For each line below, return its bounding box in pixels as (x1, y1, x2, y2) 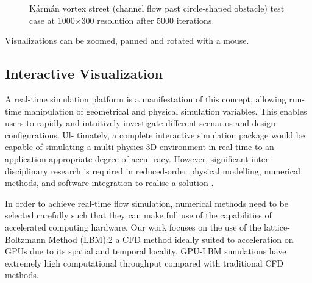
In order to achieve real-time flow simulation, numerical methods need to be (5, 196, 288, 209)
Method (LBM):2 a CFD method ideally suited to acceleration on (48, 232, 294, 245)
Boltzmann (5, 232, 46, 245)
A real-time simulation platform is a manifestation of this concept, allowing (5, 92, 286, 105)
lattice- (264, 220, 290, 233)
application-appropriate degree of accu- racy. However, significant (5, 152, 249, 165)
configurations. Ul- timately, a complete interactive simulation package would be (5, 128, 305, 141)
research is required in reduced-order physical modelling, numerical (51, 164, 300, 177)
